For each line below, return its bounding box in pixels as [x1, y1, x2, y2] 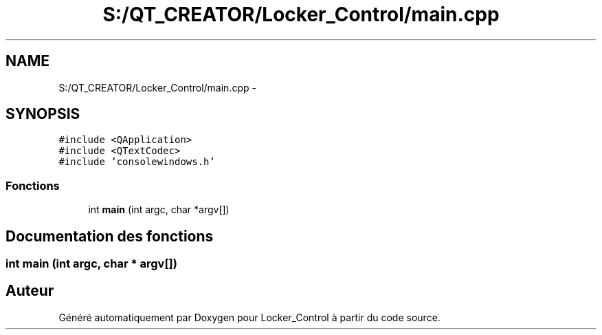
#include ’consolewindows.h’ [58, 156, 215, 168]
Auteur [5, 282, 54, 300]
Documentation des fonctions [5, 227, 214, 245]
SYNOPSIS [5, 105, 80, 123]
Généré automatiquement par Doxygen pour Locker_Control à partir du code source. [58, 311, 441, 323]
